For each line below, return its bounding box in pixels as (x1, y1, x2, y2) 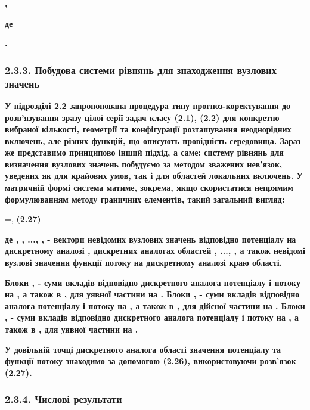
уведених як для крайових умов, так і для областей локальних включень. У (5, 169, 303, 182)
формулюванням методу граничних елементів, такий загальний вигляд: (5, 192, 285, 205)
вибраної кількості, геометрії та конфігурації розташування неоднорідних (5, 123, 292, 135)
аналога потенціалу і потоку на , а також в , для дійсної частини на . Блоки (5, 299, 305, 312)
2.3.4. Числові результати (5, 392, 122, 406)
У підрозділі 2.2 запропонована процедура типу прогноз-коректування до (5, 99, 291, 111)
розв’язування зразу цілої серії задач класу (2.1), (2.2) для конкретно (5, 111, 280, 123)
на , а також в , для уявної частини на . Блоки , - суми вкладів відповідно (5, 288, 300, 300)
